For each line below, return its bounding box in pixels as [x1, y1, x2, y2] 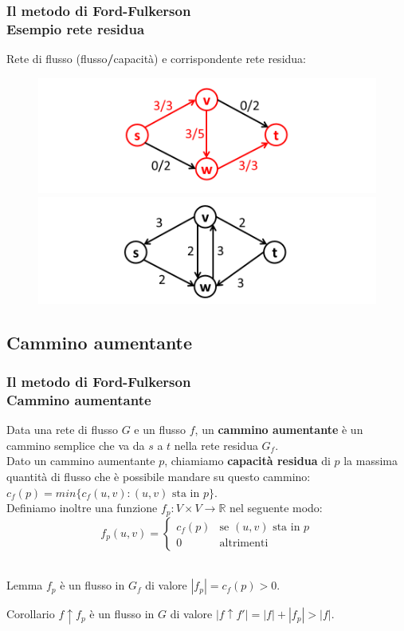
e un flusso [134, 421, 186, 438]
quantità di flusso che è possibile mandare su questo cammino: [6, 467, 311, 484]
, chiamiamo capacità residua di [164, 452, 331, 469]
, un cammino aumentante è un [194, 421, 363, 438]
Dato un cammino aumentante [6, 452, 155, 469]
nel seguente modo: [229, 499, 323, 516]
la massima [343, 452, 398, 469]
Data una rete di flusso [6, 421, 118, 438]
